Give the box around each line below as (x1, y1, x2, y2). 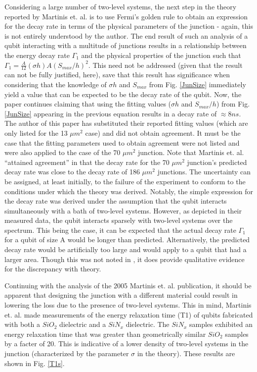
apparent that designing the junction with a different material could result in (4, 290, 238, 300)
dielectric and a (59, 319, 106, 329)
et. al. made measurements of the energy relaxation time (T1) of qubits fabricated (4, 309, 253, 319)
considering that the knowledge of (4, 79, 107, 89)
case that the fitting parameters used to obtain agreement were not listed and (4, 137, 240, 148)
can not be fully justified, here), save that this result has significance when (4, 69, 230, 80)
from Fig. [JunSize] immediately (149, 79, 246, 89)
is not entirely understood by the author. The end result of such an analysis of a (4, 30, 248, 41)
